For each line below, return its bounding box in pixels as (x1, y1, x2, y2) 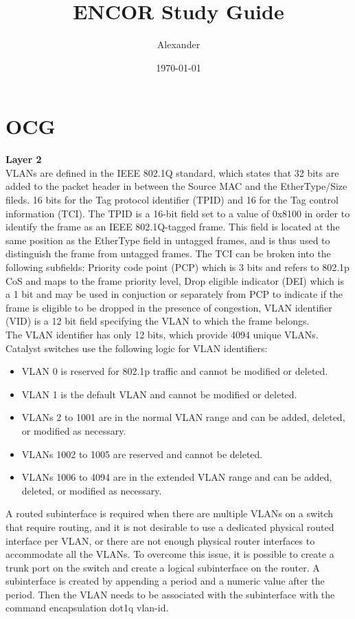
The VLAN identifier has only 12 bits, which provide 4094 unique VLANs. (5, 327, 319, 341)
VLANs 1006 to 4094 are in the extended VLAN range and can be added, (21, 470, 332, 484)
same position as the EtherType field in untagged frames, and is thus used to (5, 232, 330, 247)
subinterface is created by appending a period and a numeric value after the (5, 574, 325, 588)
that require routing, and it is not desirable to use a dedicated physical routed (5, 519, 334, 534)
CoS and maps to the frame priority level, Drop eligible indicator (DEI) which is (5, 273, 344, 287)
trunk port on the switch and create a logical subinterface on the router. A (5, 560, 320, 574)
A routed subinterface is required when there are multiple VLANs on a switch (5, 506, 334, 521)
